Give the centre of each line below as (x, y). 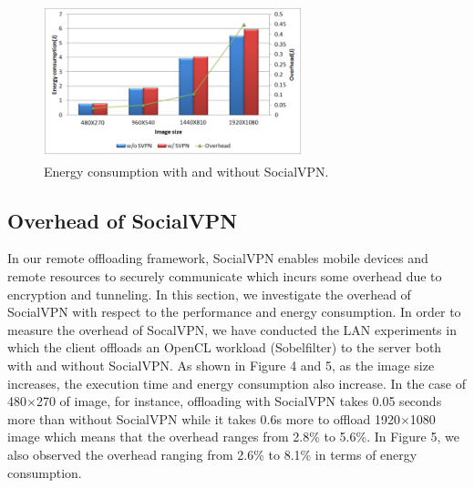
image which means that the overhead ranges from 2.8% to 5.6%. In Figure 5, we (233, 437)
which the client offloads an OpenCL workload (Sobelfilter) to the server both (225, 347)
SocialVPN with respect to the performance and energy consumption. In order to (234, 312)
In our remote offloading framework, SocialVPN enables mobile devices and (218, 258)
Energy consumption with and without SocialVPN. (186, 171)
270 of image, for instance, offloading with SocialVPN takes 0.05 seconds (239, 401)
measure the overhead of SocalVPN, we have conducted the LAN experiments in (232, 329)
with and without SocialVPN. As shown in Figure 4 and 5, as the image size (221, 366)
